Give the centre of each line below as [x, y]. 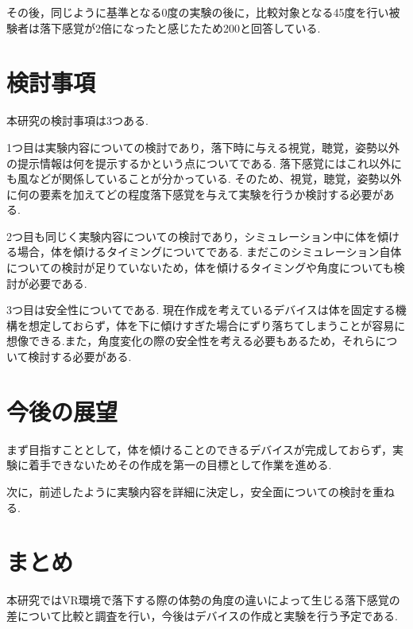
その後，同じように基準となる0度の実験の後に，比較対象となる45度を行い [198, 12]
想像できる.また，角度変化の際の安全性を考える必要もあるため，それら [191, 341]
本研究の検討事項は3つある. [77, 120]
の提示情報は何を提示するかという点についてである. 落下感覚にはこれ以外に [204, 163]
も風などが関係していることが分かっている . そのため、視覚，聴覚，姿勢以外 [204, 179]
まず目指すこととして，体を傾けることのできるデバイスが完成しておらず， [199, 449]
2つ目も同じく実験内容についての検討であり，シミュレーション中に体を [192, 236]
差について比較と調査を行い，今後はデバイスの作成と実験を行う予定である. [202, 615]
